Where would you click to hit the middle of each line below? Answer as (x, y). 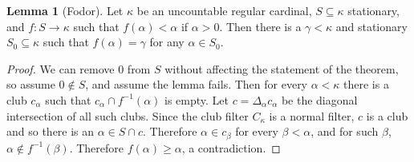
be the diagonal (319, 99)
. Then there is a (260, 26)
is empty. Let (197, 99)
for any (167, 42)
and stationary (371, 26)
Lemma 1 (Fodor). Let (65, 10)
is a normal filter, (312, 115)
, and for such (345, 131)
